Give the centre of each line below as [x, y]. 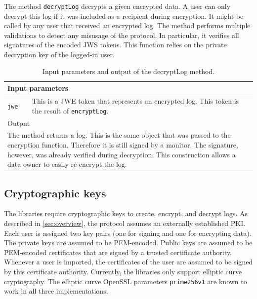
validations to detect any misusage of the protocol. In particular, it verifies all [122, 35]
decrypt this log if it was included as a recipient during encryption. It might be [124, 16]
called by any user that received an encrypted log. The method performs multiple [127, 25]
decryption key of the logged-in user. [59, 55]
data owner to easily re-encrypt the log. [67, 164]
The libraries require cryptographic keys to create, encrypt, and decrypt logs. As [126, 213]
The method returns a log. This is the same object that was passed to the [119, 135]
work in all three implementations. [56, 291]
